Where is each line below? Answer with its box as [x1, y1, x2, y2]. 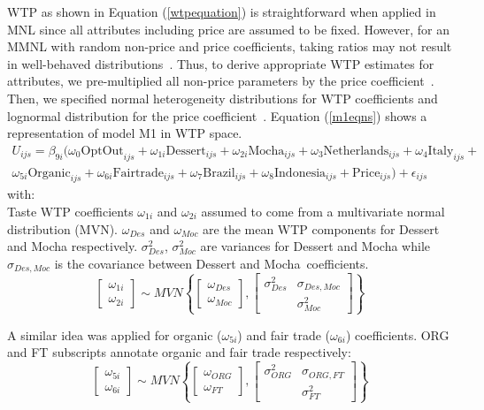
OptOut [81, 144, 124, 157]
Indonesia [274, 166, 327, 179]
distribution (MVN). [7, 219, 118, 238]
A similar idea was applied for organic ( [7, 325, 222, 344]
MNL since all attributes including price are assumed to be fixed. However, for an [7, 19, 450, 38]
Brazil [203, 166, 235, 179]
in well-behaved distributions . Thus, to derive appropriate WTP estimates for [7, 54, 434, 72]
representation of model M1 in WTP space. [7, 124, 242, 142]
